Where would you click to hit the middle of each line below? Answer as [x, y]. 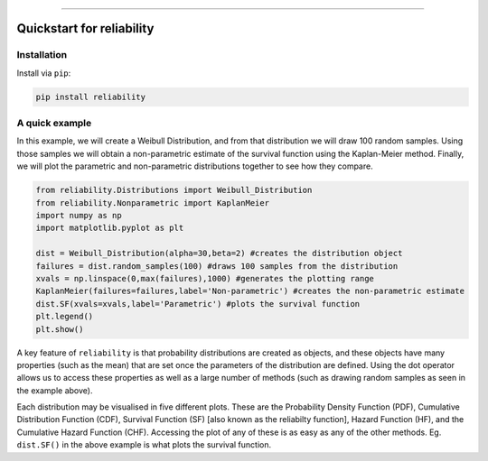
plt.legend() [65, 317]
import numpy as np [79, 216]
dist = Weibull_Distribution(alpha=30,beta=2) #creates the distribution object [219, 254]
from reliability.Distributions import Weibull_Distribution [174, 190]
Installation [42, 55]
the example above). [55, 390]
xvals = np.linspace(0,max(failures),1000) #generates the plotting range [205, 278]
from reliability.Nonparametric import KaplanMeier [153, 203]
